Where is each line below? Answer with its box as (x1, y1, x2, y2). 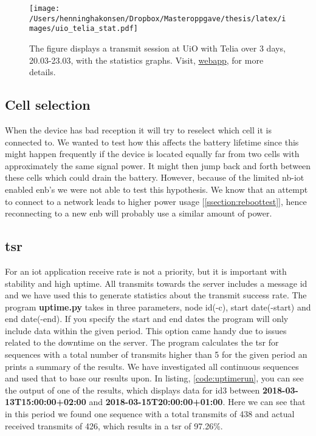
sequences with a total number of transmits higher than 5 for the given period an (5, 348, 307, 361)
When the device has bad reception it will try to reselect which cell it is (5, 123, 272, 136)
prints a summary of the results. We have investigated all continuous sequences (5, 360, 299, 372)
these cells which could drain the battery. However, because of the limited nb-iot (5, 171, 304, 184)
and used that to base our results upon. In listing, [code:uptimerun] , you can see (5, 372, 304, 384)
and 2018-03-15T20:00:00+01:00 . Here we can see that (89, 395, 306, 408)
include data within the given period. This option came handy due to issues (5, 324, 287, 337)
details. (29, 65, 56, 78)
